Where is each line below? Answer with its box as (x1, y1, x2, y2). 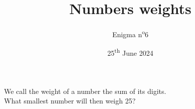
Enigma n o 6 (112, 28, 149, 39)
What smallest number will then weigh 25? (4, 95, 136, 106)
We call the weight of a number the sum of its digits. (4, 85, 166, 96)
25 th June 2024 (107, 46, 153, 58)
